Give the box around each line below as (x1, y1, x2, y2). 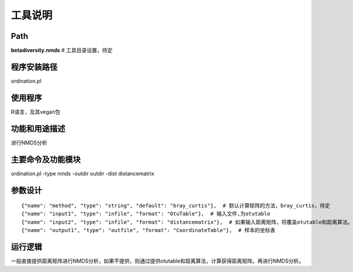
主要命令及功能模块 (11, 155, 81, 164)
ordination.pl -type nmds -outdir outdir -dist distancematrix (11, 170, 155, 177)
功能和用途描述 (11, 123, 65, 133)
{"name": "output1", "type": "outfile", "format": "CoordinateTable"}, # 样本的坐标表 (21, 227, 276, 234)
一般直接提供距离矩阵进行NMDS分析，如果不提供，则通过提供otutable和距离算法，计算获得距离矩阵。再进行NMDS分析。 (11, 257, 304, 264)
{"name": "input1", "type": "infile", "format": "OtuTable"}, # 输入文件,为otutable (21, 210, 271, 217)
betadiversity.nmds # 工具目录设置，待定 (11, 47, 113, 54)
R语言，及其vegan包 (11, 108, 61, 115)
